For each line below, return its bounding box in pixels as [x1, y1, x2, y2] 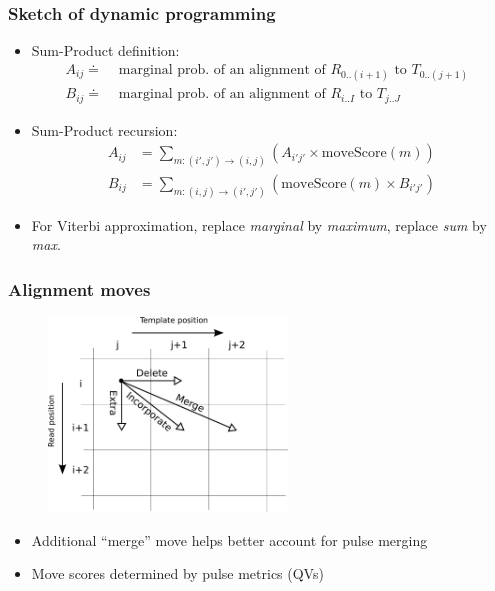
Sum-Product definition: [31, 40, 180, 61]
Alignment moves [8, 277, 151, 301]
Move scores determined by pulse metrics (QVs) [31, 563, 324, 584]
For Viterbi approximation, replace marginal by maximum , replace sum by [31, 214, 487, 235]
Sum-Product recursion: [31, 119, 178, 140]
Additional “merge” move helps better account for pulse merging [31, 529, 428, 550]
